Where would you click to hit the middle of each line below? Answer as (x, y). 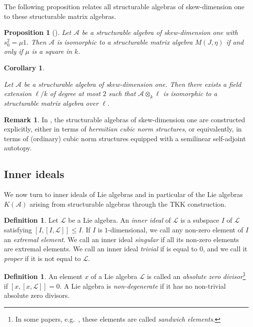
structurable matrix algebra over (51, 103)
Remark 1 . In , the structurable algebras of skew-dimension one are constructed (125, 119)
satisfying (18, 229)
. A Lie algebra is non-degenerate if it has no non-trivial (143, 286)
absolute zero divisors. (37, 295)
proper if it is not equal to (42, 258)
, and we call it (225, 249)
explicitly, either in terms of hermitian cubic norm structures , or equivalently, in (123, 129)
